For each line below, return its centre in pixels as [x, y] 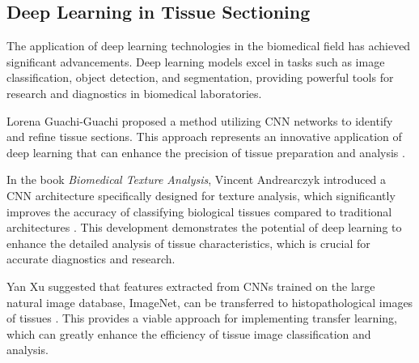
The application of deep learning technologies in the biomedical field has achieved [209, 46]
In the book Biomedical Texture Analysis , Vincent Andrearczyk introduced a [197, 179]
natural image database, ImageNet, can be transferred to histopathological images [210, 302]
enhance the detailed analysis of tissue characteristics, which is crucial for [188, 243]
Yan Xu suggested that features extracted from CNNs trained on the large [191, 286]
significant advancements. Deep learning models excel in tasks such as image [196, 61]
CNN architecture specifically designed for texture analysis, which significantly [201, 195]
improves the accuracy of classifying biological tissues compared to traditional [199, 211]
